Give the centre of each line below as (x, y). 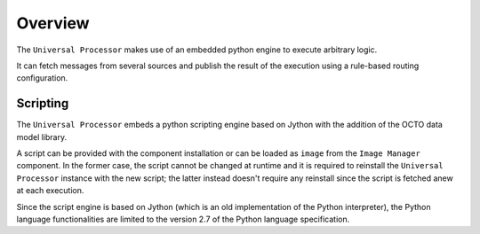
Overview (53, 23)
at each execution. (50, 191)
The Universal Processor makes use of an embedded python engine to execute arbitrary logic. (197, 50)
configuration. (42, 78)
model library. (41, 136)
